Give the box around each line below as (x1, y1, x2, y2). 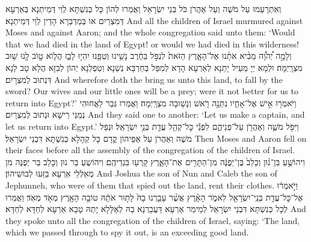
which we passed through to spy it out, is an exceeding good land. (5, 226, 249, 238)
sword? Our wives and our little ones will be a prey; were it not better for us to (5, 85, 299, 97)
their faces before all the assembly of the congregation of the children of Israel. (5, 144, 295, 156)
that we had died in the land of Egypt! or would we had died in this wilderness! (5, 37, 299, 50)
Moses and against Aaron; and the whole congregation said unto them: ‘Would (5, 26, 295, 38)
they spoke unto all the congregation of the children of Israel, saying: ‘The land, (5, 214, 300, 226)
